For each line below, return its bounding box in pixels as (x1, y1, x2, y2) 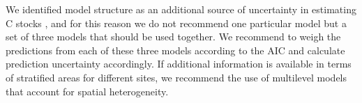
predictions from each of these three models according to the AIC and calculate (6, 42, 345, 57)
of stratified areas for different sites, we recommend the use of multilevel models (6, 70, 347, 84)
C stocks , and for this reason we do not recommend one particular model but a (6, 15, 347, 30)
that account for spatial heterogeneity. (6, 84, 169, 98)
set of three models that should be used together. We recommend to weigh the (6, 29, 341, 44)
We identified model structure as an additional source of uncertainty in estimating (6, 2, 356, 16)
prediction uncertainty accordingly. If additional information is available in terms (6, 56, 352, 71)
